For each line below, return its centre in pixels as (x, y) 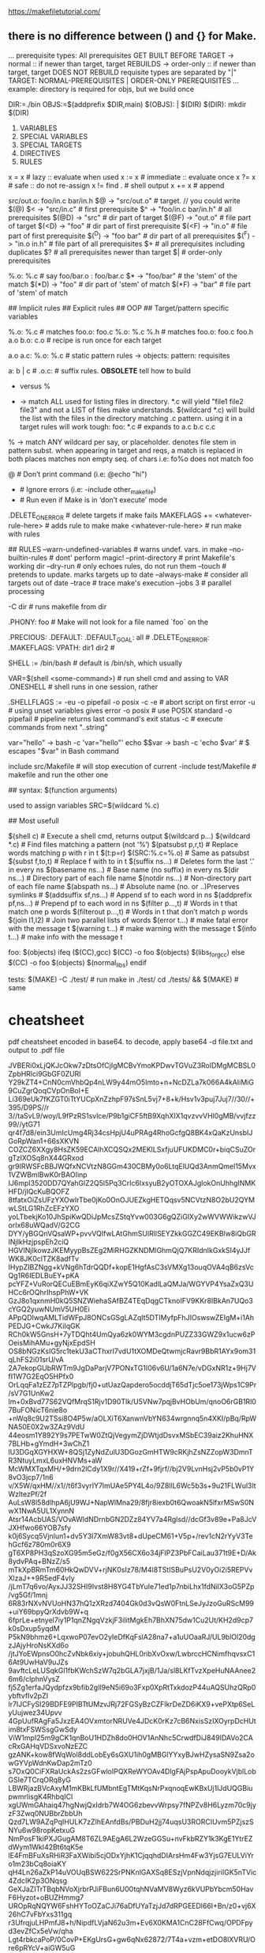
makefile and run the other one (58, 774)
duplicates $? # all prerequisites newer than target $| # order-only (115, 252)
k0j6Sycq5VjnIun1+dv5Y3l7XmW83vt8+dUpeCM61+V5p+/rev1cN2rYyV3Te (131, 1536)
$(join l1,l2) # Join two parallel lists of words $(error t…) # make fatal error (128, 920)
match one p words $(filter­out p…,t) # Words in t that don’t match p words (128, 911)
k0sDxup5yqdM (34, 1629)
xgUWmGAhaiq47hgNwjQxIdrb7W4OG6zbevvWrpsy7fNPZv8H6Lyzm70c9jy (132, 1805)
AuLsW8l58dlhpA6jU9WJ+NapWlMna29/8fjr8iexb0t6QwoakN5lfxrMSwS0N (131, 1503)
